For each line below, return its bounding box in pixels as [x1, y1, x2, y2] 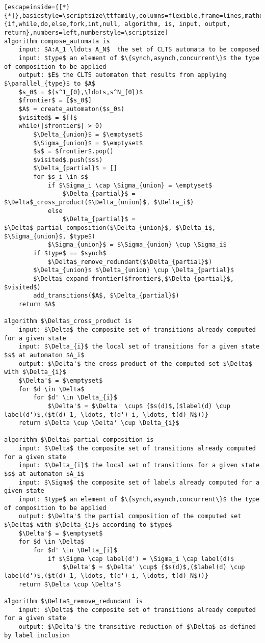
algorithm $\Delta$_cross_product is [4, 317, 132, 325]
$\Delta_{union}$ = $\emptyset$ [33, 130, 143, 138]
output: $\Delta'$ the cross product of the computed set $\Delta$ [18, 360, 252, 367]
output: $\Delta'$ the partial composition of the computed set [18, 513, 242, 520]
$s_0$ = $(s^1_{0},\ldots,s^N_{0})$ [18, 88, 143, 96]
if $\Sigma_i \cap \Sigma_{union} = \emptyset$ [47, 181, 213, 189]
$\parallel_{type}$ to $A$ [4, 79, 95, 87]
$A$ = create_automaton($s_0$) [18, 105, 125, 113]
